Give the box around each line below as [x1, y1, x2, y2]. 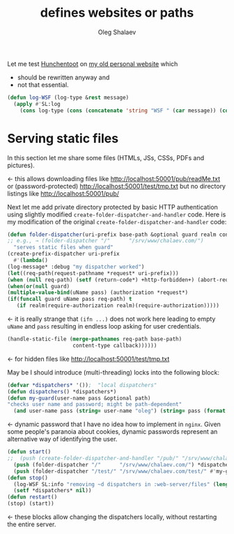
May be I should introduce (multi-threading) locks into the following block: [7, 368, 219, 377]
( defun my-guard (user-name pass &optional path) [7, 395, 151, 402]
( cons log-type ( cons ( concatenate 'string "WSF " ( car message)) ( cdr [19, 107, 232, 114]
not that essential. [17, 80, 69, 88]
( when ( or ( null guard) [7, 283, 70, 290]
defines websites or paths [40, 5, 194, 21]
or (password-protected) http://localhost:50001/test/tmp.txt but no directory [7, 182, 226, 190]
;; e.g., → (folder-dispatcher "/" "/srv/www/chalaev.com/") [7, 237, 204, 244]
